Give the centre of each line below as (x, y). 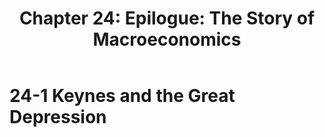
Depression (58, 117)
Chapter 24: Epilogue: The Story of (167, 18)
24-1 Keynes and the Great (122, 96)
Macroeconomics (167, 39)
